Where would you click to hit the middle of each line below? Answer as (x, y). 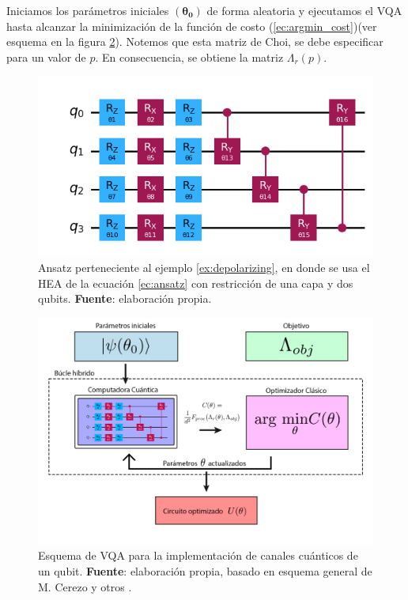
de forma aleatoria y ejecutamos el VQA (304, 10)
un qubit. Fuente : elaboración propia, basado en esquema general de (205, 571)
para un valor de (46, 57)
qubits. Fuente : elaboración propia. (125, 298)
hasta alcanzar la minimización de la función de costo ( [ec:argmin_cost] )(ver (192, 26)
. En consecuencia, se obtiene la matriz (189, 57)
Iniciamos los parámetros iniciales (88, 10)
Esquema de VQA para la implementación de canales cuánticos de (198, 555)
